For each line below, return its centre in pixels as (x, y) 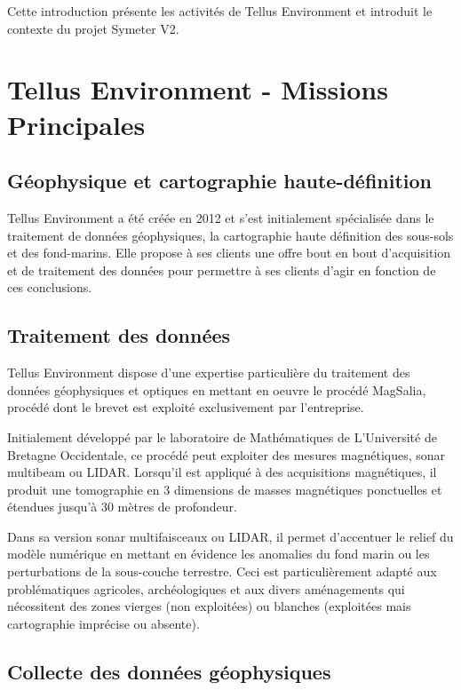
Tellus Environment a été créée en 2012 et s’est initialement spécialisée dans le (221, 217)
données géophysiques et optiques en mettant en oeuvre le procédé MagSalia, (217, 389)
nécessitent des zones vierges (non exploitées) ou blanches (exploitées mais (209, 606)
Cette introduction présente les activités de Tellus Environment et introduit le (220, 11)
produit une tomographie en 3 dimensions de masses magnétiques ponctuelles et (225, 489)
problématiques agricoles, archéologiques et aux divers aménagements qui (206, 588)
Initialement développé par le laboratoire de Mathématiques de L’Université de (222, 436)
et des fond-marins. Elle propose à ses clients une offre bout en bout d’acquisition (229, 253)
